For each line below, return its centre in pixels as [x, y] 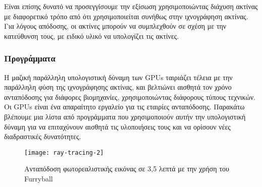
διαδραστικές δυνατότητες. [43, 136]
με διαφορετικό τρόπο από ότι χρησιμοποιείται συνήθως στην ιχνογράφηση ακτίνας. [126, 16]
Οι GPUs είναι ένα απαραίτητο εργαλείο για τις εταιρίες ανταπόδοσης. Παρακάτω [124, 107]
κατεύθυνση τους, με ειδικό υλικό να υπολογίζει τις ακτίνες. [92, 36]
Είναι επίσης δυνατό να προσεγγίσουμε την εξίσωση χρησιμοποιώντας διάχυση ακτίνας [131, 6]
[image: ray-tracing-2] [64, 152]
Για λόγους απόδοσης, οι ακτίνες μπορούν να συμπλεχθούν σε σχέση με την [115, 26]
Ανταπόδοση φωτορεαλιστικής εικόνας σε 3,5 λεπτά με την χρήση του [127, 169]
